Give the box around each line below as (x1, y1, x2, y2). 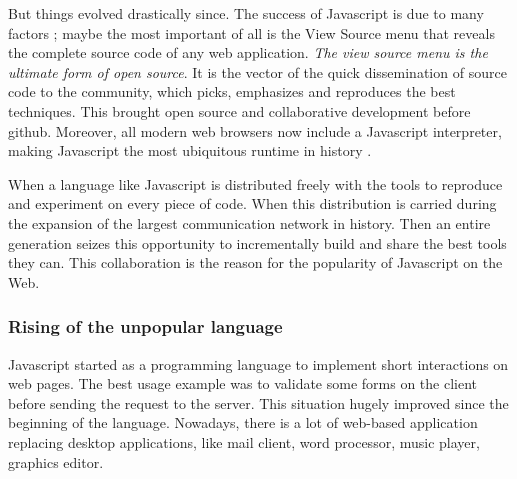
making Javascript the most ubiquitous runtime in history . (8, 140, 372, 161)
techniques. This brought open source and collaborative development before (8, 100, 471, 121)
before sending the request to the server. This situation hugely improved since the (8, 392, 509, 413)
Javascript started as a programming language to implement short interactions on (8, 353, 509, 374)
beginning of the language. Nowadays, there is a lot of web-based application (8, 412, 478, 433)
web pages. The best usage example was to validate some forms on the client (8, 373, 478, 394)
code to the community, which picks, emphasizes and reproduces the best (8, 81, 456, 102)
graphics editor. (8, 451, 104, 472)
